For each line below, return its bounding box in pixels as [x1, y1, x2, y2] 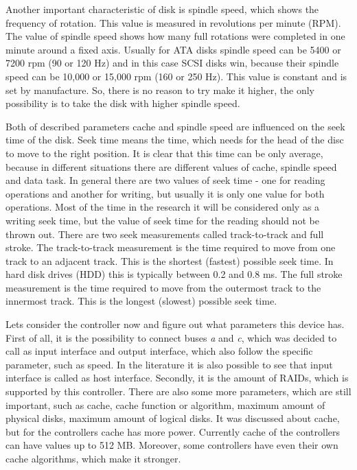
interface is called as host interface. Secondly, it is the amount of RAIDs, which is [5, 371, 349, 385]
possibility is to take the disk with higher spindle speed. [5, 96, 240, 110]
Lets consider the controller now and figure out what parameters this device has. [5, 317, 345, 331]
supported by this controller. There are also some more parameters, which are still [5, 384, 352, 399]
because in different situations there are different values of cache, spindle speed [5, 159, 337, 174]
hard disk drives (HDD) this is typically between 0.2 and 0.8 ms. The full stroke [5, 267, 343, 281]
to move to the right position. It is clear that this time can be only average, [5, 145, 323, 160]
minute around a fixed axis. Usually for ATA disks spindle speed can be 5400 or [5, 42, 341, 56]
